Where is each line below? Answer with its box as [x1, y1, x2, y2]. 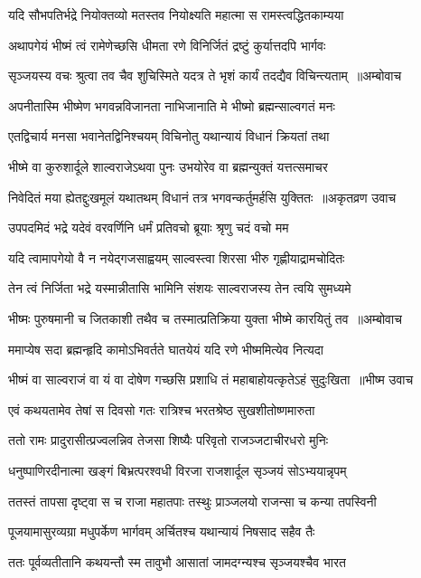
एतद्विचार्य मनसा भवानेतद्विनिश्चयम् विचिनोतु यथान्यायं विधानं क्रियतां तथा [8, 127, 330, 146]
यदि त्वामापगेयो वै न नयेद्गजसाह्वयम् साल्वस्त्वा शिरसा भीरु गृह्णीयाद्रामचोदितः [8, 248, 345, 267]
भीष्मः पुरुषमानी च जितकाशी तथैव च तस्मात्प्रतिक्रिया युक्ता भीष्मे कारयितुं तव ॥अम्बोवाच [8, 308, 402, 327]
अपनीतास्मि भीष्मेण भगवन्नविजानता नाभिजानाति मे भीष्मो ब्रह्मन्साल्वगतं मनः [8, 96, 335, 115]
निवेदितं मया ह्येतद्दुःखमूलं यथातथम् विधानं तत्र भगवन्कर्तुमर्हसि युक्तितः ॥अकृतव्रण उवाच [8, 187, 397, 206]
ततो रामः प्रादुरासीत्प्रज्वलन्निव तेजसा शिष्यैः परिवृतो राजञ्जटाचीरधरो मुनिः [8, 431, 329, 450]
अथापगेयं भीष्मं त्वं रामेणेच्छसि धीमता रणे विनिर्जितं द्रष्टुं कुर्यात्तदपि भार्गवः [8, 35, 326, 54]
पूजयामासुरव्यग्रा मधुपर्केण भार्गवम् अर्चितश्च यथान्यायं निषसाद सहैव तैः [8, 522, 315, 541]
